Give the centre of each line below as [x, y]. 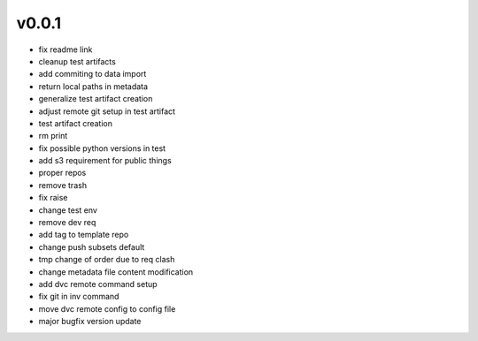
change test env [68, 210]
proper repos [62, 173]
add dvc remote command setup [98, 284]
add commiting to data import [93, 74]
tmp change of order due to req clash [107, 260]
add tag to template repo [84, 235]
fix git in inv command [79, 297]
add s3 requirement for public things [105, 161]
